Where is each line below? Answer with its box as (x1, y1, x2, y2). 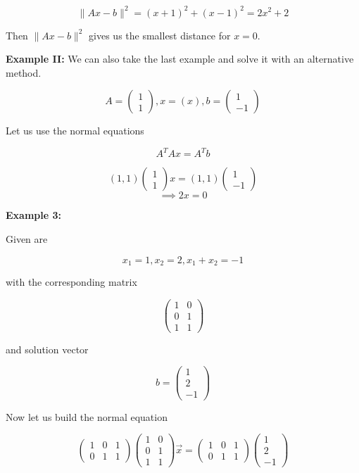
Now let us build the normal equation (6, 409, 168, 424)
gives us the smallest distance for (89, 27, 231, 42)
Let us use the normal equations (6, 123, 144, 138)
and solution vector (6, 341, 89, 356)
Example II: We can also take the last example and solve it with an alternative (6, 51, 354, 66)
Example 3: (6, 208, 61, 222)
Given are (6, 231, 48, 246)
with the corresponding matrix (6, 275, 137, 289)
